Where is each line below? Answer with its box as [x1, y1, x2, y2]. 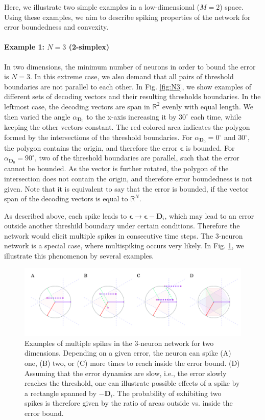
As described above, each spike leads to [4, 210, 127, 221]
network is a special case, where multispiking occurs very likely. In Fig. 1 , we [4, 240, 245, 251]
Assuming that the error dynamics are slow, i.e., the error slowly [25, 367, 227, 378]
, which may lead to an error [164, 210, 254, 221]
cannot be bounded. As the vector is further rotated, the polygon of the [4, 163, 229, 174]
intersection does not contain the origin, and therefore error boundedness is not [4, 173, 252, 183]
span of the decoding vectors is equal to [4, 193, 128, 204]
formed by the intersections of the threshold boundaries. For [4, 132, 192, 142]
